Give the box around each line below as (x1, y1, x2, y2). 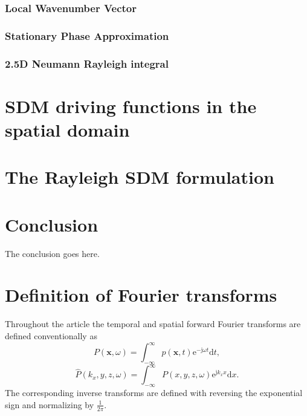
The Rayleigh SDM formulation (5, 164, 274, 189)
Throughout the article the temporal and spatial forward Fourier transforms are (5, 317, 301, 330)
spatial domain (5, 117, 130, 141)
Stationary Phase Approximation (5, 28, 169, 43)
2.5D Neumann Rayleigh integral (5, 56, 169, 71)
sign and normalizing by (5, 398, 94, 411)
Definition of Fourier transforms (5, 282, 277, 307)
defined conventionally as (5, 329, 97, 342)
